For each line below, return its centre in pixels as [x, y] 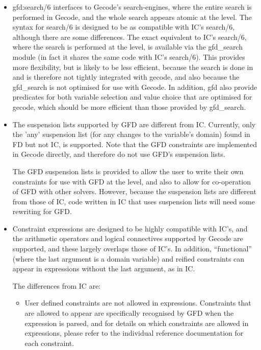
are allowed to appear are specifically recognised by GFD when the [129, 313]
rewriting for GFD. [42, 211]
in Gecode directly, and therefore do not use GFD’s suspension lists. [119, 154]
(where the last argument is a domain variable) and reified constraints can [128, 258]
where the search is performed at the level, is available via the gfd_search [127, 47]
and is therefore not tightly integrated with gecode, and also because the [126, 77]
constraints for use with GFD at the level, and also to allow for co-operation [132, 181]
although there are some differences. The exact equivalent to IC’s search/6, [129, 37]
